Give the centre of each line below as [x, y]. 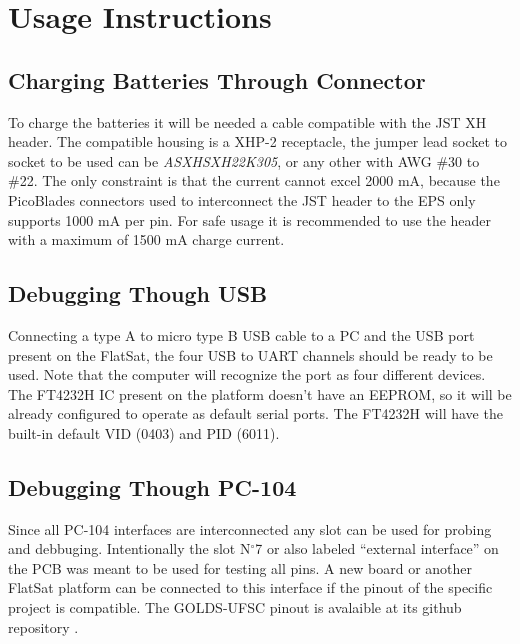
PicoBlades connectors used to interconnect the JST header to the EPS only [242, 199]
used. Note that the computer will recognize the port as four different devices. [247, 374]
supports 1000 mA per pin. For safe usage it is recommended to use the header [250, 219]
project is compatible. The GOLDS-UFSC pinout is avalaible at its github [235, 607]
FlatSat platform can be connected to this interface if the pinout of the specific [250, 587]
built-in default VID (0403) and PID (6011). [144, 432]
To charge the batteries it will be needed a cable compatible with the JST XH [247, 121]
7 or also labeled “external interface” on [377, 548]
